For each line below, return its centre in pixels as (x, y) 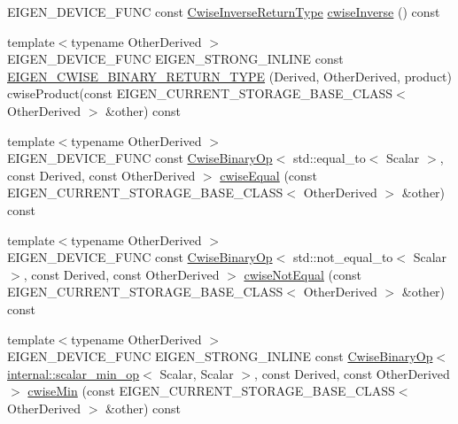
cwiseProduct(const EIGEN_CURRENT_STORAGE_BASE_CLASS (200, 93)
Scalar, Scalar (197, 373)
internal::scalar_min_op (74, 373)
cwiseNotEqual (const (303, 274)
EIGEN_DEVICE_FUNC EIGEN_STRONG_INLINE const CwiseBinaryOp (220, 356)
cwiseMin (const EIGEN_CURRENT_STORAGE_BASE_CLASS (211, 391)
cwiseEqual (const (268, 175)
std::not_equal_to (343, 257)
